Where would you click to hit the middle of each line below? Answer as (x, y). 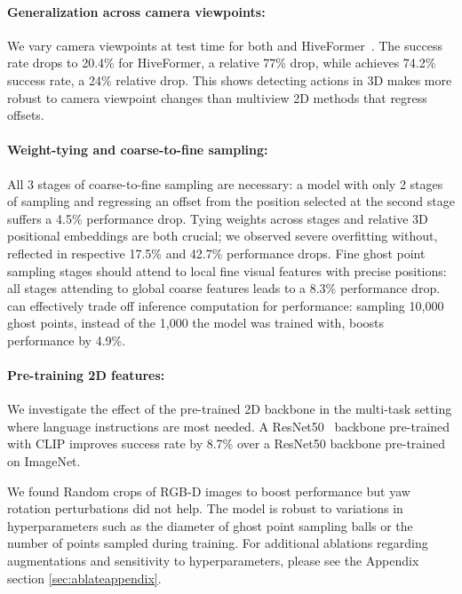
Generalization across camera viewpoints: (136, 11)
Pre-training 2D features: (86, 375)
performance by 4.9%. (67, 340)
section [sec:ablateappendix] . (84, 578)
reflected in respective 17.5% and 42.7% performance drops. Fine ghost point (216, 253)
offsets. (26, 115)
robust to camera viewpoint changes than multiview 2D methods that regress (217, 97)
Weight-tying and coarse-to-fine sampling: (138, 150)
